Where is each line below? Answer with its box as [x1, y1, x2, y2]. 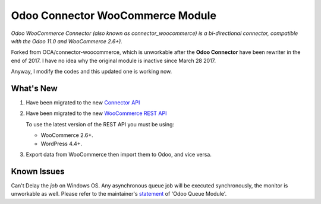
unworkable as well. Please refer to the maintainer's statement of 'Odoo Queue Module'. [11, 190, 227, 197]
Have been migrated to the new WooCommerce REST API [26, 110, 167, 117]
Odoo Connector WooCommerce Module [11, 9, 217, 22]
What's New [11, 83, 58, 93]
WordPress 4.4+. [40, 140, 83, 147]
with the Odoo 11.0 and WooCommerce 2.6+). [11, 37, 123, 44]
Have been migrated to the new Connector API [26, 99, 140, 106]
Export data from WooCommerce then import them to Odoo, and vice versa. [26, 151, 212, 158]
